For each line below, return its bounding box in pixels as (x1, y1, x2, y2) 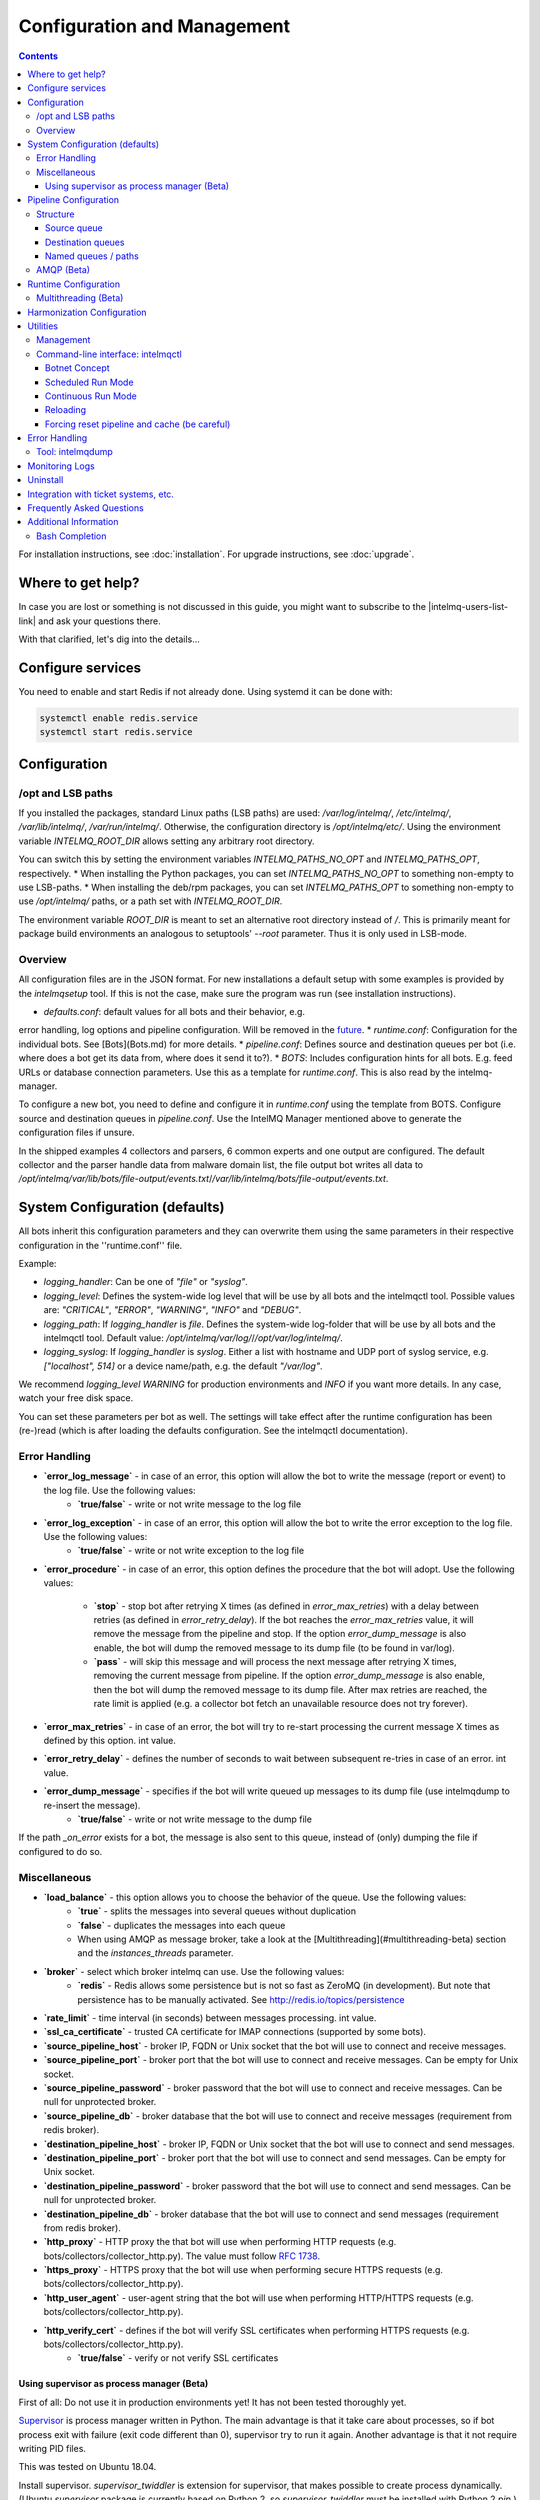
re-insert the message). (43, 1799, 141, 1811)
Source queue (45, 222, 104, 234)
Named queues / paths (45, 250, 139, 262)
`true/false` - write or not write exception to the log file (77, 1545, 305, 1557)
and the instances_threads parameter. (77, 1947, 234, 1959)
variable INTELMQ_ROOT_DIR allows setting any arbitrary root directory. (18, 835, 315, 847)
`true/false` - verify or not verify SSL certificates (77, 2352, 279, 2364)
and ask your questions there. (38, 615, 161, 627)
